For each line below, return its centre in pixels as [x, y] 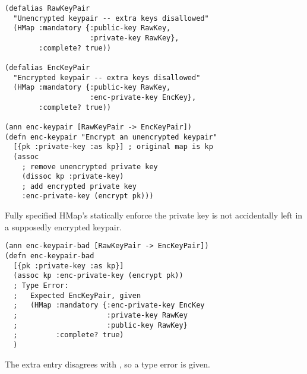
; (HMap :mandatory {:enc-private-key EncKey [109, 305]
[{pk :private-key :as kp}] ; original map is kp [113, 147]
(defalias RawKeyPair [48, 8]
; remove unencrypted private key [90, 167]
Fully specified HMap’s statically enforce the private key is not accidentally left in [154, 215]
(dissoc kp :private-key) [73, 177]
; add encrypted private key [79, 186]
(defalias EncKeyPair [48, 67]
